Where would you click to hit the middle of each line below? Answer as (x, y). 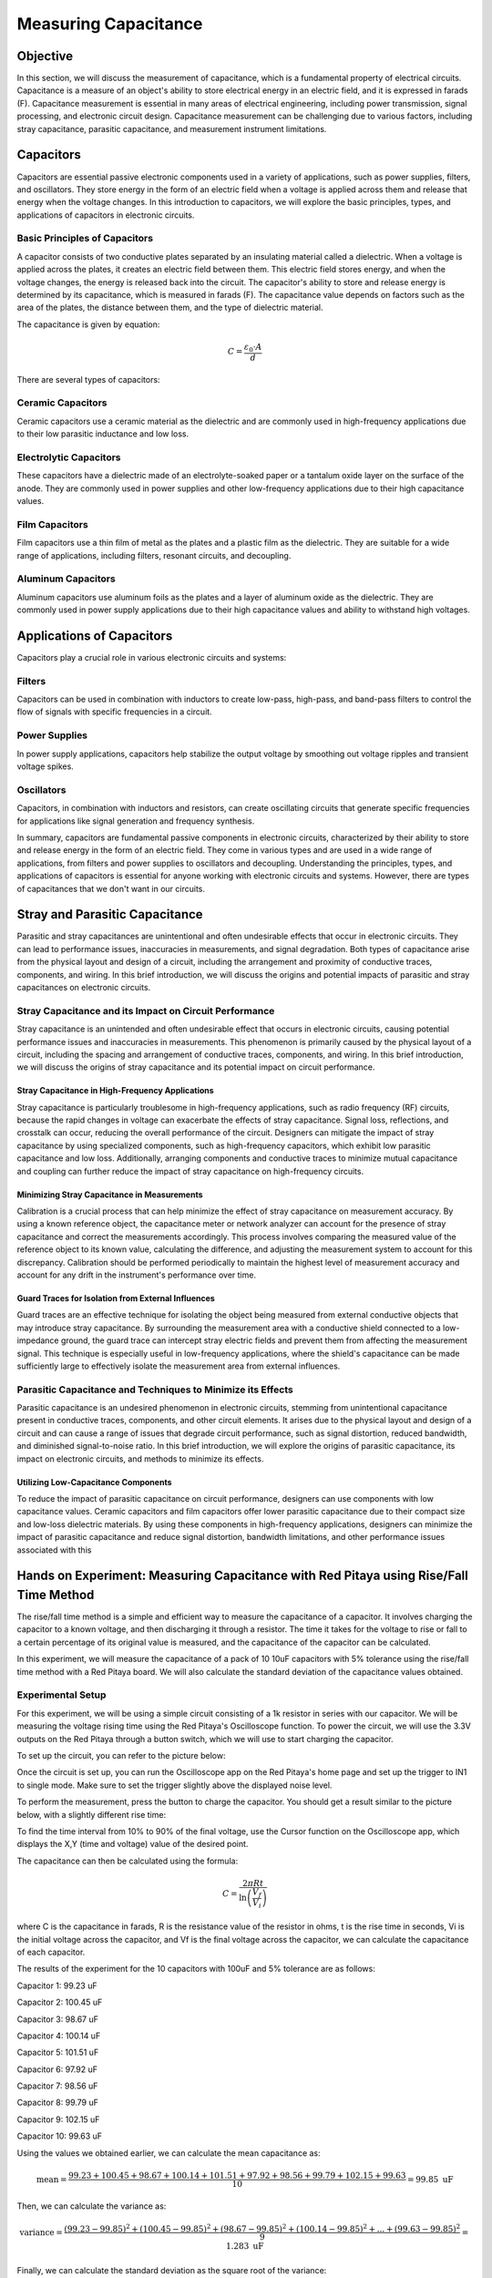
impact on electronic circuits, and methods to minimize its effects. (140, 1459)
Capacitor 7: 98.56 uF (57, 2086)
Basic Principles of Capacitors (85, 239)
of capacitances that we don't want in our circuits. (111, 888)
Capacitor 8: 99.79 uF (58, 2103)
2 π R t (253, 1883)
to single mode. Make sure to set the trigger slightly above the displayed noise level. (174, 1785)
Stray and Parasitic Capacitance (110, 914)
